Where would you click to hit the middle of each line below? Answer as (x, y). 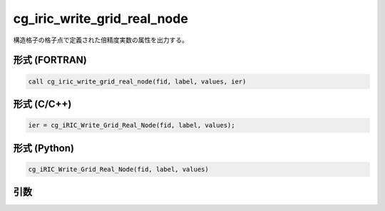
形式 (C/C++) (42, 104)
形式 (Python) (44, 148)
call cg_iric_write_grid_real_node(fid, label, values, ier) (137, 81)
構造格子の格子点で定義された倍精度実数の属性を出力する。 (101, 40)
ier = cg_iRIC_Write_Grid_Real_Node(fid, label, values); (132, 125)
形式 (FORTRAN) (50, 60)
